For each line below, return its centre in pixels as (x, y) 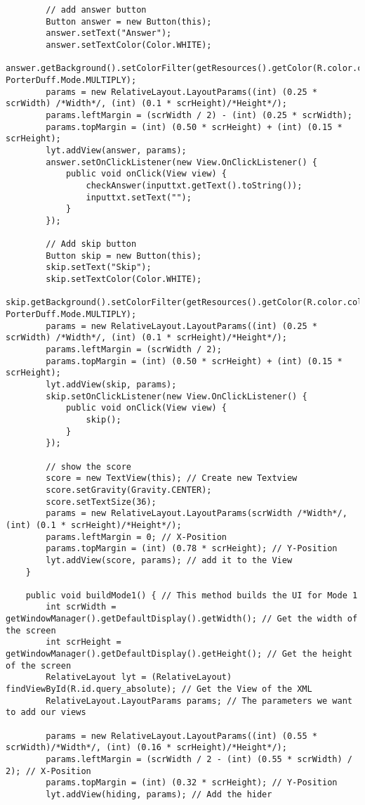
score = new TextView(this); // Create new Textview (172, 478)
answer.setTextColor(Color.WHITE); (129, 45)
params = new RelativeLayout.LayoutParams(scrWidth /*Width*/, (197, 514)
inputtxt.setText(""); (139, 197)
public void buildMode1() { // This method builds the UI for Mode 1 (192, 595)
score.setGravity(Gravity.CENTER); (129, 490)
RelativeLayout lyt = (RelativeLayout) (139, 677)
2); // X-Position (48, 771)
